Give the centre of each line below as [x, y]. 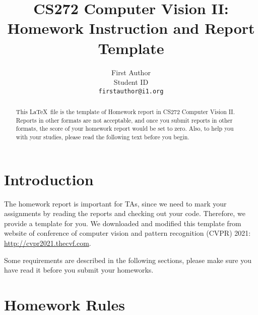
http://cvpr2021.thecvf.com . [48, 243]
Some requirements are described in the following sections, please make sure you [128, 260]
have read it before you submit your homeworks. [79, 270]
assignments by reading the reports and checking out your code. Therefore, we [125, 213]
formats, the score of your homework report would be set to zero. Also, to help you [125, 128]
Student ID [131, 82]
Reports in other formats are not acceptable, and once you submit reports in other [124, 120]
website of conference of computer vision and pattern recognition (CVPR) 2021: [127, 233]
